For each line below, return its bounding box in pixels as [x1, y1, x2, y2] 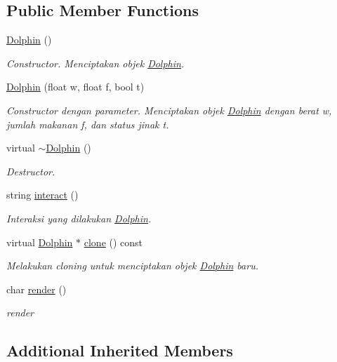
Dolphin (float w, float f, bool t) [6, 79, 145, 94]
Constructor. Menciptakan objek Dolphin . [6, 55, 185, 70]
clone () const [84, 234, 143, 249]
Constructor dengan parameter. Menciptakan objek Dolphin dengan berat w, [6, 102, 332, 117]
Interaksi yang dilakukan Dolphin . [6, 210, 152, 225]
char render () [6, 281, 67, 296]
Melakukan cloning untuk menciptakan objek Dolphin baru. [6, 258, 258, 273]
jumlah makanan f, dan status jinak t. [6, 116, 169, 131]
